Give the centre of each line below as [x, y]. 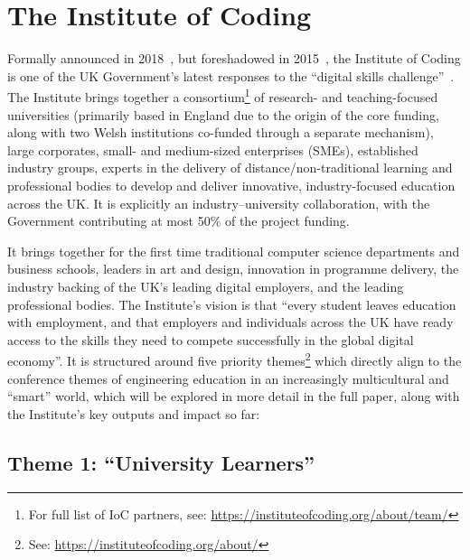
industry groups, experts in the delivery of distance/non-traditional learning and [230, 168]
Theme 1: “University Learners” [161, 462]
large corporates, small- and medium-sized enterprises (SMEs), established [213, 149]
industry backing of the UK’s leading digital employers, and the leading [206, 286]
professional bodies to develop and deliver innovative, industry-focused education [231, 185]
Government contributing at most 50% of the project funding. [179, 221]
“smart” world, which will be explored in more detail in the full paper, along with [234, 396]
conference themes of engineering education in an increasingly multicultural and [228, 378]
